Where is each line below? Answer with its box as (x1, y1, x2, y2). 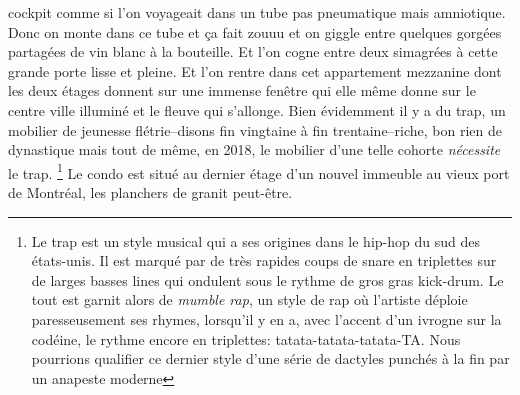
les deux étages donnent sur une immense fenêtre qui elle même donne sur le (8, 80, 476, 101)
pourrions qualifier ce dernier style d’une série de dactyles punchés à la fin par (31, 348, 510, 369)
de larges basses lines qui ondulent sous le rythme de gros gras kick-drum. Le (31, 269, 504, 290)
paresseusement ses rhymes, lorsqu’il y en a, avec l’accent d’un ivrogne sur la (31, 308, 502, 329)
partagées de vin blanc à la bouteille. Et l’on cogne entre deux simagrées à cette (8, 41, 498, 62)
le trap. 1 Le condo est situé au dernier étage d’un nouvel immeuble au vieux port (8, 159, 510, 183)
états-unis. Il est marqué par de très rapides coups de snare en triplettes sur (31, 250, 497, 271)
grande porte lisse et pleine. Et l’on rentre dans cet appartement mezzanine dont (8, 60, 502, 81)
